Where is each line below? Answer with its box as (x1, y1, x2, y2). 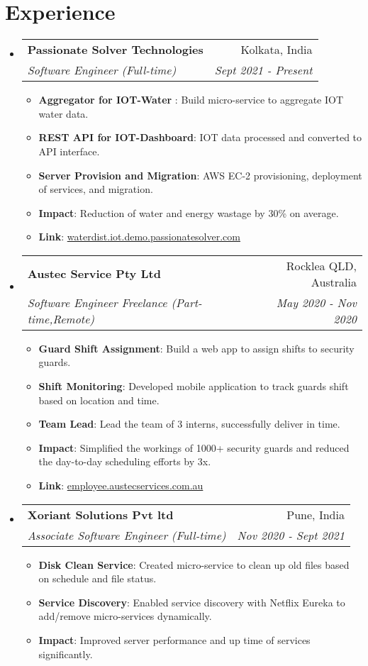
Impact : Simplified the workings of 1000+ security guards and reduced (38, 440, 350, 455)
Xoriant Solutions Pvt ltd (27, 506, 174, 523)
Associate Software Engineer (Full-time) (27, 526, 226, 543)
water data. (38, 106, 89, 121)
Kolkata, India (240, 41, 313, 58)
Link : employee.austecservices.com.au (38, 478, 203, 493)
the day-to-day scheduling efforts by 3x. (38, 454, 211, 469)
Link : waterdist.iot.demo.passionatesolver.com (38, 229, 240, 244)
